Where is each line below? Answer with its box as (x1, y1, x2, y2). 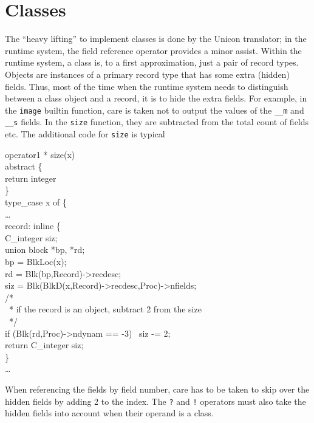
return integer (5, 171, 56, 184)
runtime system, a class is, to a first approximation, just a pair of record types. (5, 56, 299, 69)
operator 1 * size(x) (5, 148, 75, 160)
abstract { (5, 160, 43, 173)
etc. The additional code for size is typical (5, 128, 165, 140)
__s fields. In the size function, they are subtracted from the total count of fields (5, 115, 309, 128)
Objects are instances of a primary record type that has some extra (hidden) (5, 67, 290, 80)
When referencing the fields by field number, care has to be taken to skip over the (5, 382, 310, 395)
